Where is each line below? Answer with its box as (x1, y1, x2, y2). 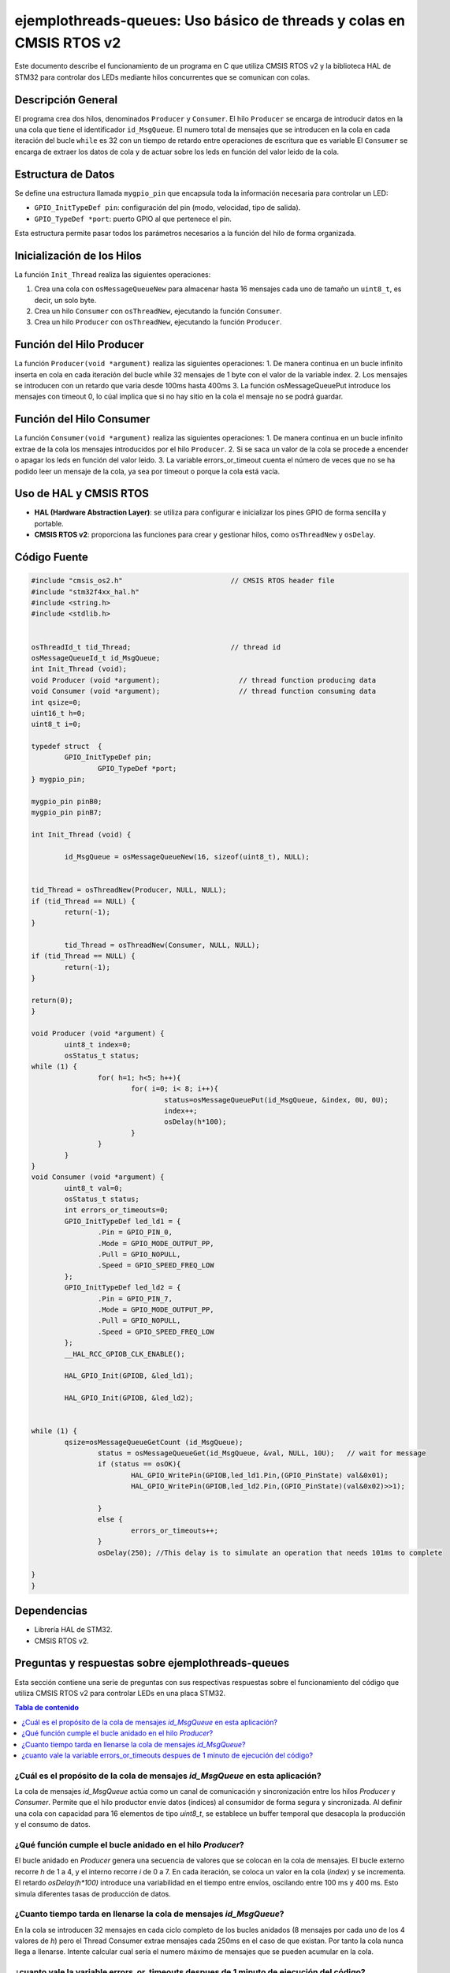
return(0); (31, 996, 73, 1005)
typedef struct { (31, 742, 102, 751)
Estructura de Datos (14, 167, 115, 181)
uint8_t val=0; (64, 1184, 124, 1192)
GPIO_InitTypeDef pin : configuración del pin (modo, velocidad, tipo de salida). (34, 203, 301, 212)
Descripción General (14, 93, 118, 107)
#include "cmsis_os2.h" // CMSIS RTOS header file (31, 576, 335, 586)
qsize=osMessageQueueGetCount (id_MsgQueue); (64, 1437, 244, 1447)
